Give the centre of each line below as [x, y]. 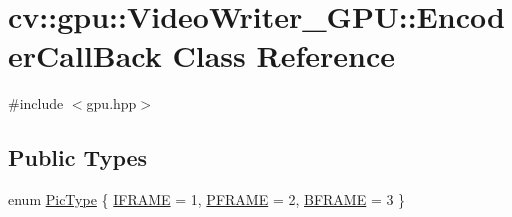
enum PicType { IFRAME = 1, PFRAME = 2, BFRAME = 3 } [207, 199]
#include [36, 103]
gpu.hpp [111, 103]
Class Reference [283, 55]
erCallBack [85, 55]
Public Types [78, 157]
